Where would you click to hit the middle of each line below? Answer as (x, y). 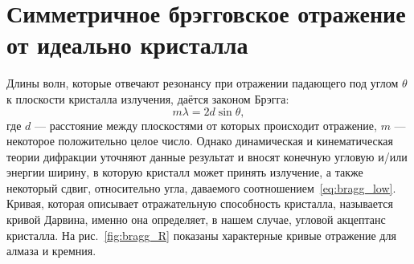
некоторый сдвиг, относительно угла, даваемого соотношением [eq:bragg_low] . (201, 187)
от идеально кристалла (127, 45)
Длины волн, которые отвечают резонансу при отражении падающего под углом (203, 83)
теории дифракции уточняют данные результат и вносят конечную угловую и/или (207, 156)
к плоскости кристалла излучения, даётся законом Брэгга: (148, 98)
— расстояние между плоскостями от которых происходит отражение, (205, 125)
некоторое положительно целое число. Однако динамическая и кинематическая (200, 141)
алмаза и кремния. (51, 251)
